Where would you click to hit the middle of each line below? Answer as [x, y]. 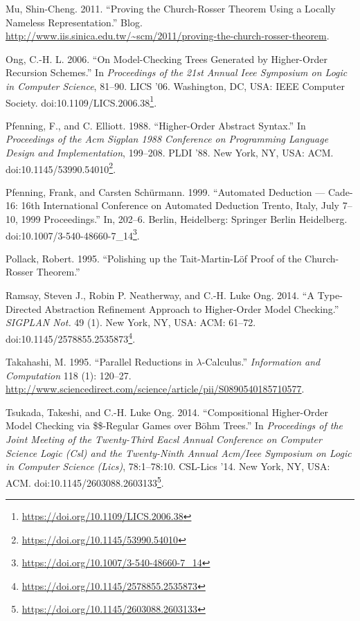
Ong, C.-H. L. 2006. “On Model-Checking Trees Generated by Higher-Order [166, 58]
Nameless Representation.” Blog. [74, 22]
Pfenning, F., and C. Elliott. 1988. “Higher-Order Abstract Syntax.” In [156, 125]
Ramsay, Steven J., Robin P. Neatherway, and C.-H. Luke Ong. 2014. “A [160, 295]
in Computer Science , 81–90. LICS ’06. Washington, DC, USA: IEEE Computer [175, 85]
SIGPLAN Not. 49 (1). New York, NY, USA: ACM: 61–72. [131, 322]
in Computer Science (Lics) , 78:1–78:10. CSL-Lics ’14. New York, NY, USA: [168, 466]
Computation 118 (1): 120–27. [69, 375]
